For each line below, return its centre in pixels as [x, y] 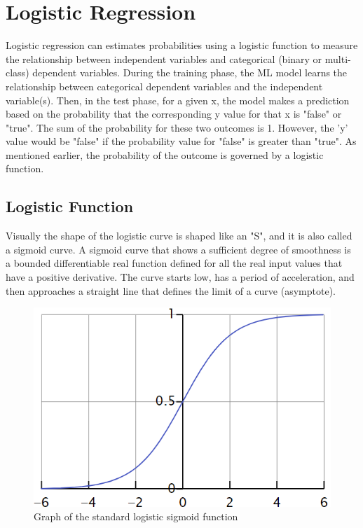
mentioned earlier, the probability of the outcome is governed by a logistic [165, 154]
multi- [338, 58]
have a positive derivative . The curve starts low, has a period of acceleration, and [180, 277]
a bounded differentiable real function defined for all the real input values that [174, 263]
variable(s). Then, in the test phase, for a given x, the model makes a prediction [178, 100]
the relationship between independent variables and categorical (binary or [164, 58]
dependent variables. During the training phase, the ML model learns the [190, 72]
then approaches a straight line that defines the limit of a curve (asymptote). [171, 290]
